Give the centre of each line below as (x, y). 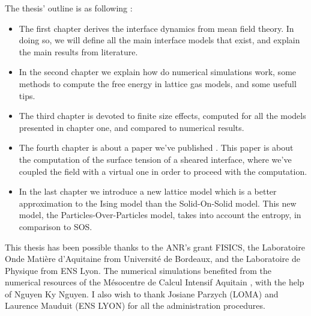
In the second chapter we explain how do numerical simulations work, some (158, 72)
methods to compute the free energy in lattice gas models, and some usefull (158, 83)
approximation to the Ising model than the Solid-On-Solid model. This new (158, 203)
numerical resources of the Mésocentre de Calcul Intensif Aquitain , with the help (155, 282)
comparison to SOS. (56, 226)
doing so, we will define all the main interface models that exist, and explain (159, 40)
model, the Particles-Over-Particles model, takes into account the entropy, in (160, 215)
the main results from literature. (78, 51)
